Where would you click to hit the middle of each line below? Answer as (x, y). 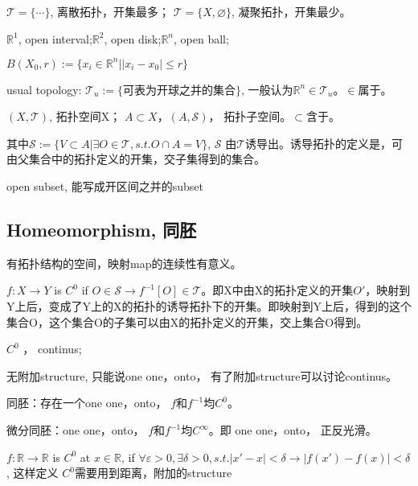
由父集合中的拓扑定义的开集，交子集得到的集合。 (136, 159)
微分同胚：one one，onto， (76, 430)
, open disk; (133, 38)
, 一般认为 (267, 89)
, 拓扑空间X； (85, 116)
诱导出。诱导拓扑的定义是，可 (324, 143)
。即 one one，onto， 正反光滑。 (293, 430)
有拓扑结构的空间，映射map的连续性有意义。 (124, 263)
